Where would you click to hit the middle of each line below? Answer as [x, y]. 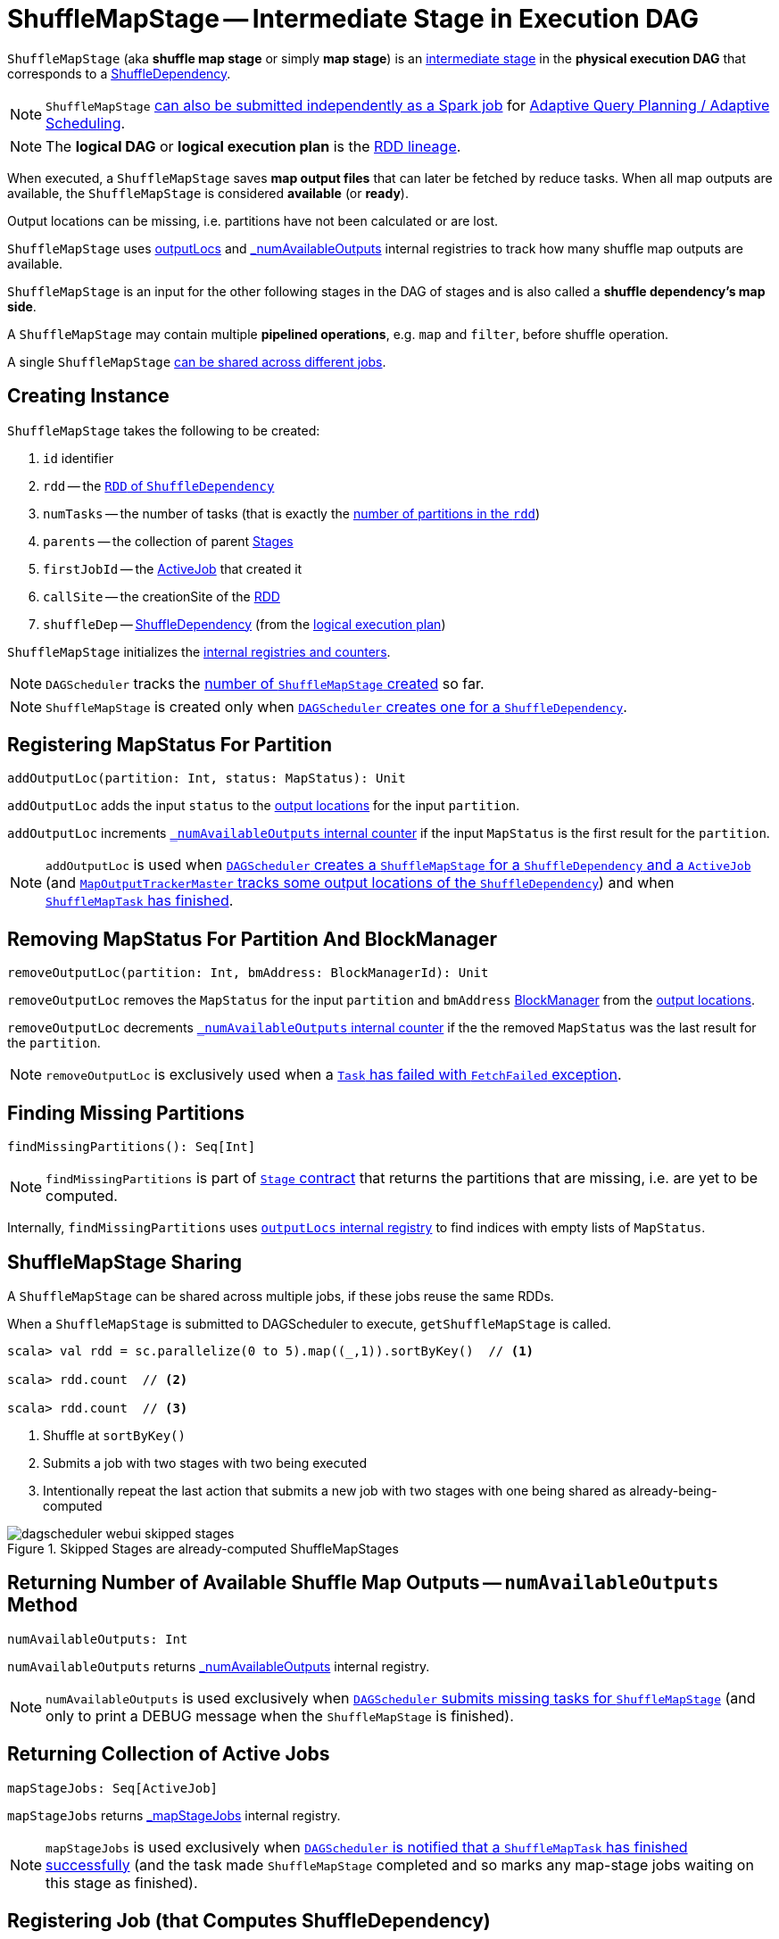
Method [43, 1605]
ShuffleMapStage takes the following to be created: [164, 430]
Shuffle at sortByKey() [114, 1435]
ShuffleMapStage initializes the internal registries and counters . [199, 651]
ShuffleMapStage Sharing [125, 1262]
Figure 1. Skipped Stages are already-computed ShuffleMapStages [203, 1548]
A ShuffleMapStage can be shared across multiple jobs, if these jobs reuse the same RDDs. [281, 1296]
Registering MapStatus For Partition [170, 745]
